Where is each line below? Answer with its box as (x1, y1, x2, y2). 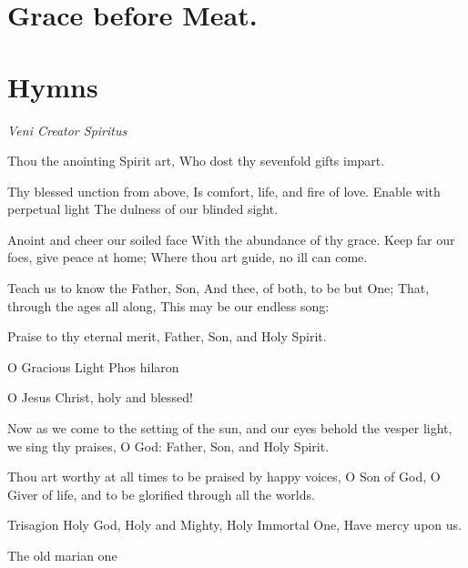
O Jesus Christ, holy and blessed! (7, 388, 194, 407)
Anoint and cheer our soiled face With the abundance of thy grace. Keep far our (7, 229, 455, 248)
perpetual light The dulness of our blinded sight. (7, 199, 279, 218)
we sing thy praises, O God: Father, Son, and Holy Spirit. (7, 436, 330, 455)
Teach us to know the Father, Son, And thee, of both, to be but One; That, (7, 279, 430, 298)
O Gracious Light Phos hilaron (7, 357, 179, 376)
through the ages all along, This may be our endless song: (7, 296, 330, 315)
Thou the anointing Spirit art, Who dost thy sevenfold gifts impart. (7, 151, 385, 170)
